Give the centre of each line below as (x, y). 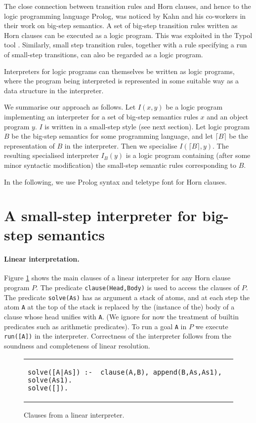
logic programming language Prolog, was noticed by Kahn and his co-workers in (125, 16)
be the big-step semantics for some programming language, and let (112, 136)
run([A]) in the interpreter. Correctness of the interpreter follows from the (118, 336)
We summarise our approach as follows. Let (70, 107)
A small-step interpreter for (101, 215)
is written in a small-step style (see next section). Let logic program (147, 126)
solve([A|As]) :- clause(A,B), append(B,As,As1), (125, 372)
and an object (228, 116)
